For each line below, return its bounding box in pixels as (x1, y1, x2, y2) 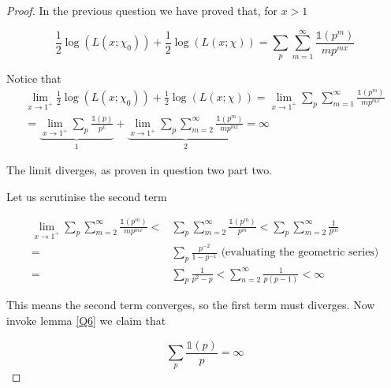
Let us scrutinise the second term (6, 188, 167, 204)
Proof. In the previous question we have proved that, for (6, 2, 277, 18)
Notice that (6, 69, 61, 86)
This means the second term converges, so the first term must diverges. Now (6, 297, 375, 313)
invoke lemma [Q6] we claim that (6, 312, 166, 328)
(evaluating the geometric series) (221, 247, 379, 259)
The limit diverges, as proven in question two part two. (6, 162, 273, 178)
